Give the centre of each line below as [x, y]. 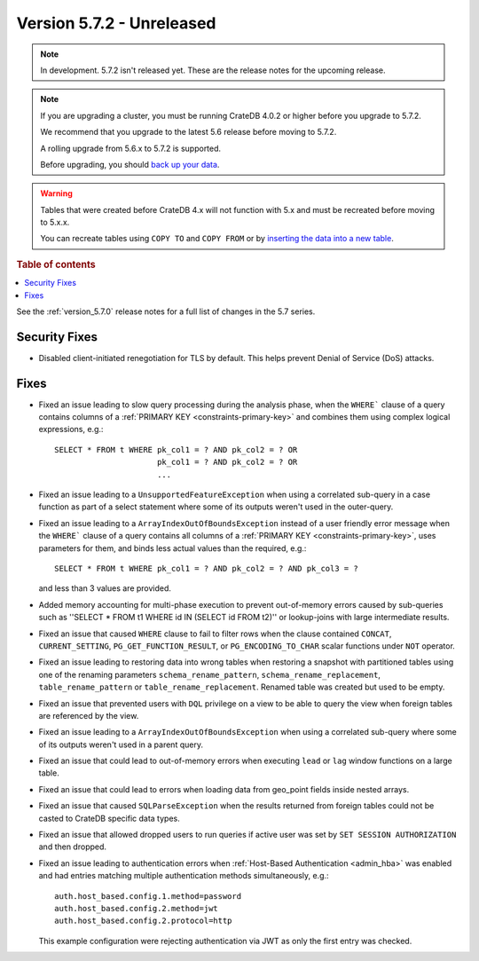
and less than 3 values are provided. [105, 588]
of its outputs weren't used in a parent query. [121, 744]
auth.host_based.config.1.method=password [148, 896]
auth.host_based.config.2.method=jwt [137, 908]
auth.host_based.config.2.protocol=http [143, 921]
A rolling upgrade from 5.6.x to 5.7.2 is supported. [131, 148]
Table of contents [56, 264]
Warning [56, 193]
